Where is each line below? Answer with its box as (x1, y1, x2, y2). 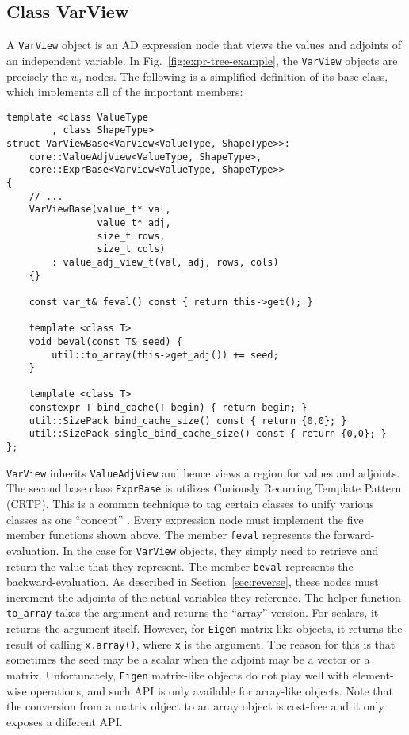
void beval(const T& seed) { (29, 335, 182, 347)
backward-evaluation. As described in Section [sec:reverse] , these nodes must (6, 573, 379, 590)
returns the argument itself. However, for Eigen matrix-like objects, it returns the (6, 620, 403, 637)
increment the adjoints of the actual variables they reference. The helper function (6, 588, 401, 605)
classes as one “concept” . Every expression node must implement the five (6, 511, 364, 527)
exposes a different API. (6, 713, 123, 729)
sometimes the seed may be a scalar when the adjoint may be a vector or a (6, 651, 370, 668)
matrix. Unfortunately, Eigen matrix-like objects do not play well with (6, 666, 350, 683)
